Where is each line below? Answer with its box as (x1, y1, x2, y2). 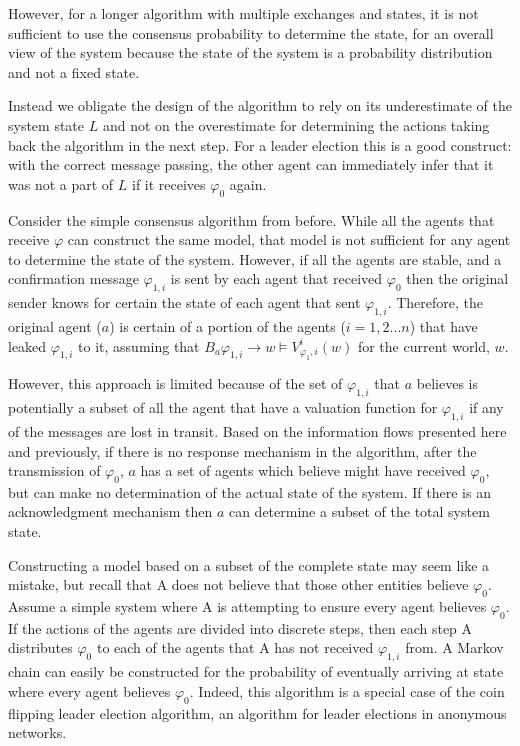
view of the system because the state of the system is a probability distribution (8, 42, 493, 63)
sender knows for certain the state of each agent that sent (8, 292, 361, 313)
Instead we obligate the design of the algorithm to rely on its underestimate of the (8, 95, 513, 116)
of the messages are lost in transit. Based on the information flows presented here (8, 420, 507, 441)
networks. (8, 722, 67, 743)
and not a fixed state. (8, 61, 140, 82)
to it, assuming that (78, 335, 200, 356)
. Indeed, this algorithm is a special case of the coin (189, 680, 505, 701)
